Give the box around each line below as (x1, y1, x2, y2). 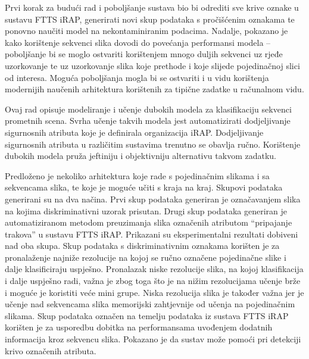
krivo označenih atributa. (5, 344, 96, 357)
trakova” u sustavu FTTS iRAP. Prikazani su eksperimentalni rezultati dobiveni (5, 227, 298, 240)
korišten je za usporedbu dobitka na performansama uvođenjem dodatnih (5, 321, 273, 333)
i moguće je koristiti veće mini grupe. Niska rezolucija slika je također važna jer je (5, 286, 304, 298)
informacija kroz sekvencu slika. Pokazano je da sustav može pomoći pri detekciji (5, 333, 301, 345)
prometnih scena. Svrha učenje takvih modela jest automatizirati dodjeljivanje (5, 114, 291, 127)
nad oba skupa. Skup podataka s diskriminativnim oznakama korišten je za (5, 239, 280, 252)
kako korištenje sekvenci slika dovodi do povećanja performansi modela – (5, 36, 271, 48)
